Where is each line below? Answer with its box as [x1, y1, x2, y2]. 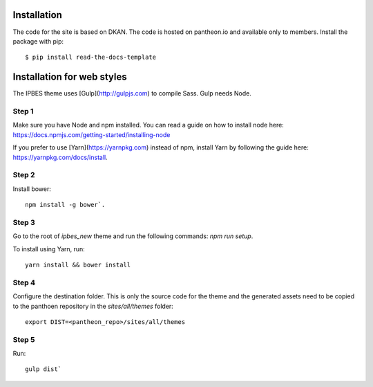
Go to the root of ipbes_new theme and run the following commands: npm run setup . [12, 232, 254, 240]
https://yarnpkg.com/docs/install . [12, 153, 108, 161]
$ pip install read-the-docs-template [25, 53, 157, 62]
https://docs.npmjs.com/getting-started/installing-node [12, 130, 171, 138]
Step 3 [12, 217, 36, 227]
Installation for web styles [12, 71, 127, 83]
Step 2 [12, 170, 35, 180]
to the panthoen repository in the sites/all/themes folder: [12, 302, 174, 310]
